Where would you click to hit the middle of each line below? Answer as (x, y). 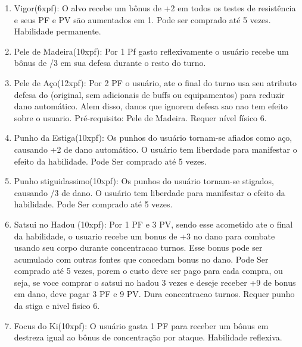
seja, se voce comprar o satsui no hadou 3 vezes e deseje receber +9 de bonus (155, 282)
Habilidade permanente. (57, 31)
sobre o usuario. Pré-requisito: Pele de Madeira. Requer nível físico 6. (140, 117)
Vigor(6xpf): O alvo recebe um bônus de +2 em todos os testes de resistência (155, 8)
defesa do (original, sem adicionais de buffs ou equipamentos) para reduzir (149, 94)
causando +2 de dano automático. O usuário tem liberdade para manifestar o (155, 149)
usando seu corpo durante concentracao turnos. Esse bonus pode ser (138, 247)
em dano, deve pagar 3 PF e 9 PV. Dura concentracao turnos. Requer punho (154, 294)
